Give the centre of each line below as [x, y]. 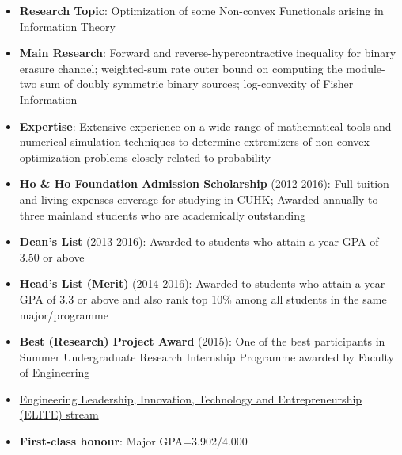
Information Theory [67, 26]
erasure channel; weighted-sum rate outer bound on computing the [181, 68]
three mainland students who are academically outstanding [163, 214]
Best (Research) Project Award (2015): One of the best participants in [202, 341]
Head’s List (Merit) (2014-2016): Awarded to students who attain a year [202, 283]
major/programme [64, 314]
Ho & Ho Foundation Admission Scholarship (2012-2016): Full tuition [204, 184]
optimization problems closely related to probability [145, 157]
